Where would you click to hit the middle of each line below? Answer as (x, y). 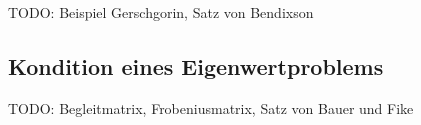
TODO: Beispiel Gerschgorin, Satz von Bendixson (161, 12)
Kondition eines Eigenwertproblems (196, 65)
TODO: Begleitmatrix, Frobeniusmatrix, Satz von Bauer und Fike (211, 107)
